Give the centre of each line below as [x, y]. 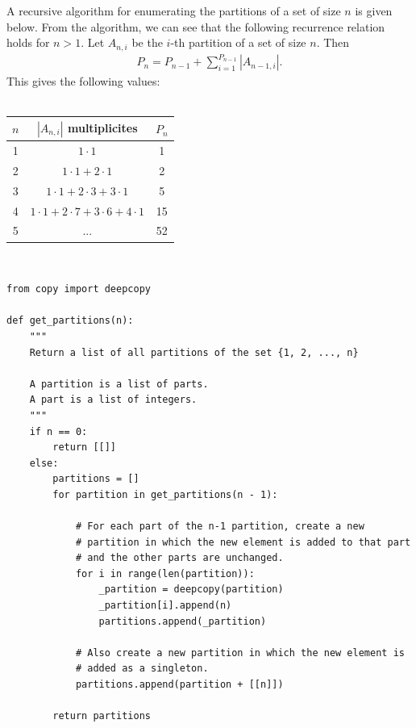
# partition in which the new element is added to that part [243, 542]
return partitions [102, 716]
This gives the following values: [83, 81]
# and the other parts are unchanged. [179, 558]
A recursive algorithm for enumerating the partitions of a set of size [174, 10]
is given [374, 10]
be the [147, 42]
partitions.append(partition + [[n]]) [179, 685]
